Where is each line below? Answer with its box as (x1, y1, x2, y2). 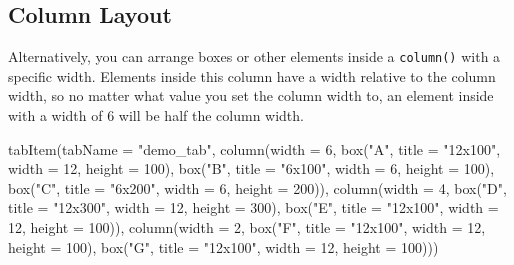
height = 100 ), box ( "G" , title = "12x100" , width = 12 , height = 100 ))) (8, 236, 439, 257)
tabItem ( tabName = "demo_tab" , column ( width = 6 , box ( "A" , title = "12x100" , (8, 138, 501, 159)
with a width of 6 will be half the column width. (8, 105, 304, 126)
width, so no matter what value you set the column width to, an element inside (8, 85, 494, 106)
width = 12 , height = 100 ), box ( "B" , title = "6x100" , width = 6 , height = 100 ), (8, 158, 495, 179)
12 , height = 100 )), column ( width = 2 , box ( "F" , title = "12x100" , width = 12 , (8, 217, 486, 238)
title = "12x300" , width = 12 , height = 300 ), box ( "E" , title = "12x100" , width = (8, 197, 499, 218)
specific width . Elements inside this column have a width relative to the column (8, 65, 496, 86)
